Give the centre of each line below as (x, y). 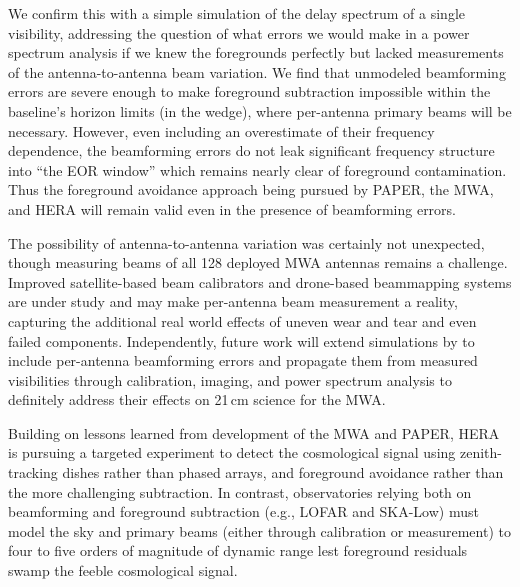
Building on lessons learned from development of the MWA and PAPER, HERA (254, 432)
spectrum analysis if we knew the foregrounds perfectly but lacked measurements (256, 52)
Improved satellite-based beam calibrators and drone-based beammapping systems (260, 281)
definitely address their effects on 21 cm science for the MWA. (197, 399)
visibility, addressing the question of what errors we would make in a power (239, 32)
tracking (33, 472)
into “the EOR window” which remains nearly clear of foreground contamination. (257, 169)
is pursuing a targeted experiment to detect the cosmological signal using (232, 452)
